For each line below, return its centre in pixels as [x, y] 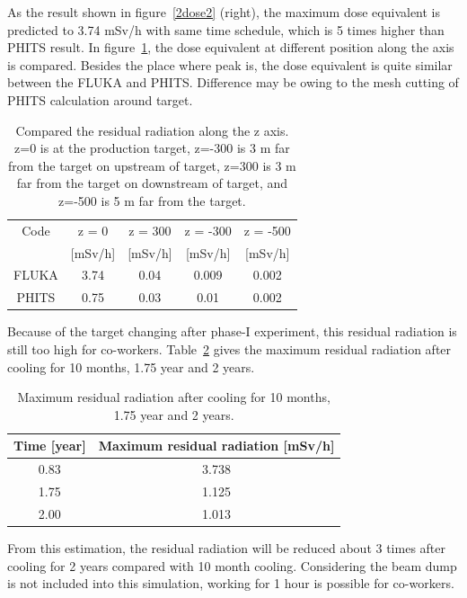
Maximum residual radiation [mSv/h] [216, 446]
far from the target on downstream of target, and [152, 183]
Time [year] [50, 446]
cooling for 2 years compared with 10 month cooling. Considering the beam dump [232, 565]
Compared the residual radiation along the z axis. [152, 130]
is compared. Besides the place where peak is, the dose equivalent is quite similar [230, 64]
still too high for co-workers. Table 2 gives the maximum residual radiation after [229, 349]
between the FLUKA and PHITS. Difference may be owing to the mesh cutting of [233, 82]
